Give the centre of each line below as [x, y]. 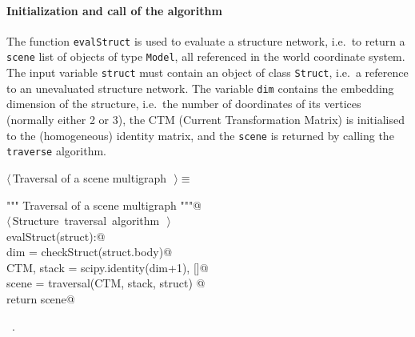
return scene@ [41, 299]
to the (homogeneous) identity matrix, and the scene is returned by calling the [200, 135]
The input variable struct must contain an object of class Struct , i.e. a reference [207, 72]
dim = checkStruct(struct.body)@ [90, 252]
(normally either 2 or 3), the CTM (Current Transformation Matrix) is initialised [206, 120]
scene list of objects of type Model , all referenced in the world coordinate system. [206, 56]
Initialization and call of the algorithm [114, 10]
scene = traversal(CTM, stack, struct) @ [106, 283]
